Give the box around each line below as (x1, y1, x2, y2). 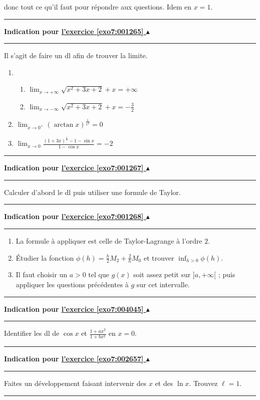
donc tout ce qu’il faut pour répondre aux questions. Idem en (4, 2, 191, 12)
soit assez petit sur (133, 269, 190, 280)
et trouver (143, 252, 174, 263)
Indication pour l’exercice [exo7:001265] (4, 26, 143, 36)
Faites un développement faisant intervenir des (4, 377, 146, 388)
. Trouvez (189, 377, 218, 388)
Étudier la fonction (15, 252, 74, 263)
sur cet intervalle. (136, 279, 190, 290)
